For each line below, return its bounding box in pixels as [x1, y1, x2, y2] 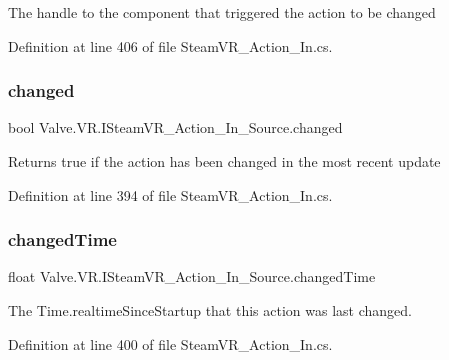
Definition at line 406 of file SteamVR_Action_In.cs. [8, 35, 333, 56]
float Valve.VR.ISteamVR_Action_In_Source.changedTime [8, 266, 376, 287]
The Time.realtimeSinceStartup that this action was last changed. [8, 300, 412, 320]
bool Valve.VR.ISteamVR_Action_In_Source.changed [8, 117, 343, 138]
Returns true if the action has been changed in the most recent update [8, 151, 441, 171]
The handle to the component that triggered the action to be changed [8, 2, 436, 22]
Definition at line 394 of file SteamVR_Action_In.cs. [8, 184, 333, 205]
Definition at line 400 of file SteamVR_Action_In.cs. [8, 333, 333, 354]
